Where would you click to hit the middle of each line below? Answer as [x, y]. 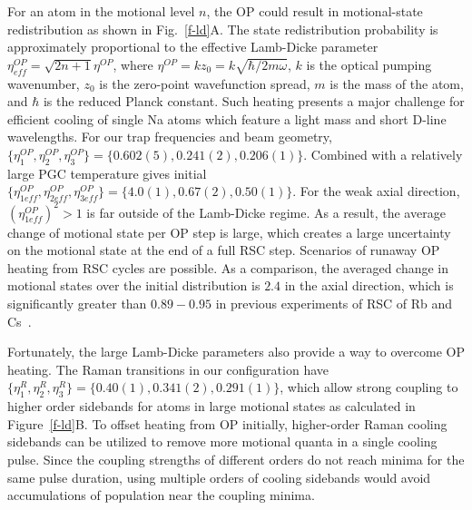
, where [133, 64]
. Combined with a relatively [383, 154]
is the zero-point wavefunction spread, [205, 83]
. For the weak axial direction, [376, 191]
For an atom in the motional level [101, 11]
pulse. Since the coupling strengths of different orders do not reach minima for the [236, 459]
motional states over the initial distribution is [134, 285]
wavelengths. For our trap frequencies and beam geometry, [170, 137]
